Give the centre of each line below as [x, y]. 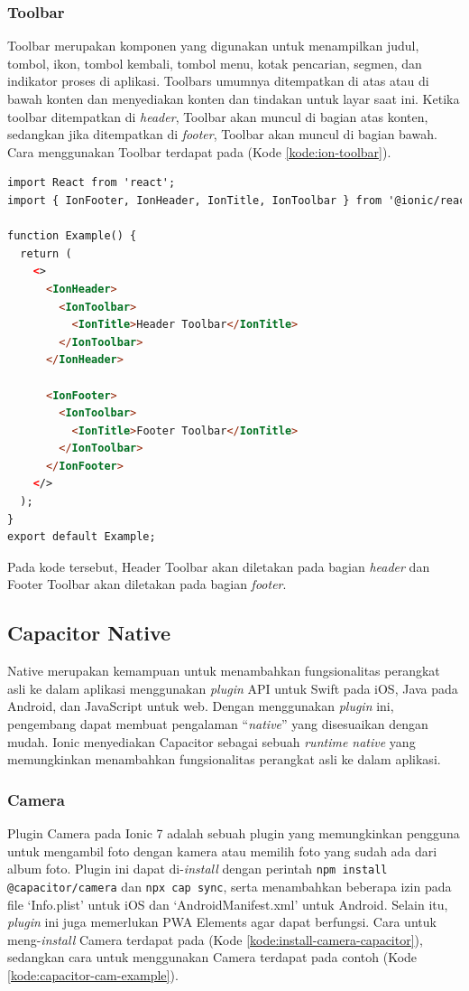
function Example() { [72, 236]
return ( [46, 253]
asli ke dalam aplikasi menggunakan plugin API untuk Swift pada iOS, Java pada [233, 688]
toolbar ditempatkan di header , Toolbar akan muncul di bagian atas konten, [218, 116]
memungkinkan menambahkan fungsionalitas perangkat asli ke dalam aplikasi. [224, 759]
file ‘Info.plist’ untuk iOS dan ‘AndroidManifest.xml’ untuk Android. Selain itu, [228, 904]
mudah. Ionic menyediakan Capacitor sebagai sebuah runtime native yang [212, 741]
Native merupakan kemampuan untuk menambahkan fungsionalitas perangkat [224, 671]
